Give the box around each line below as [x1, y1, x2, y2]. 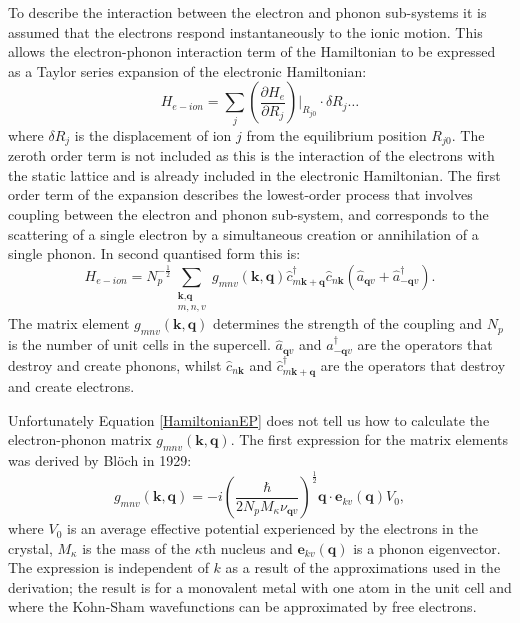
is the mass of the [82, 537, 191, 558]
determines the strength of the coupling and [213, 313, 483, 334]
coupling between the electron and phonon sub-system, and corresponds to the [8, 203, 489, 224]
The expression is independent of [8, 557, 209, 578]
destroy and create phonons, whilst [8, 354, 222, 375]
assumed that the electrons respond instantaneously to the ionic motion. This [8, 21, 483, 42]
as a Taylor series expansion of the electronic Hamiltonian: [8, 60, 367, 81]
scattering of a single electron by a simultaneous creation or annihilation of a [8, 223, 479, 244]
